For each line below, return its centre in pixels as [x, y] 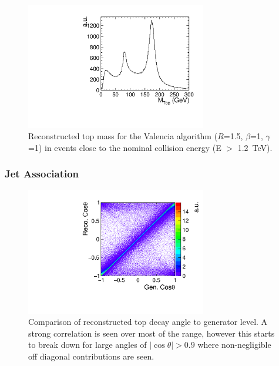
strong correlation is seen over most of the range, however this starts [152, 333]
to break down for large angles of [88, 345]
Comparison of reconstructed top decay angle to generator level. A [148, 322]
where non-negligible [234, 345]
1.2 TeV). [255, 147]
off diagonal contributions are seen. [91, 356]
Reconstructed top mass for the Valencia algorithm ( [123, 136]
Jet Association [42, 174]
